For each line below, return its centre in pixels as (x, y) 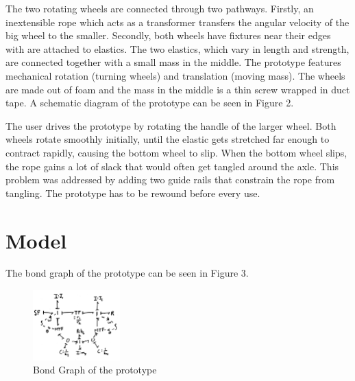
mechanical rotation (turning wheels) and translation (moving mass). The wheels (175, 75)
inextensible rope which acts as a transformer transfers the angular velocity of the (177, 22)
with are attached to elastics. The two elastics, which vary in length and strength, (177, 48)
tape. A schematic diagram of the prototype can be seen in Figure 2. (150, 103)
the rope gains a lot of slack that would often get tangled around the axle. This (172, 166)
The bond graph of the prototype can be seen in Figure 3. (127, 273)
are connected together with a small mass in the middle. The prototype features (173, 62)
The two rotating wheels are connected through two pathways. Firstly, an (160, 8)
